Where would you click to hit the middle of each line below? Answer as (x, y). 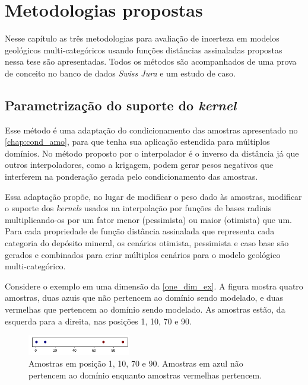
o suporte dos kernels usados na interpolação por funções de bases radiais (138, 208)
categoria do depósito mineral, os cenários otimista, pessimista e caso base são (147, 243)
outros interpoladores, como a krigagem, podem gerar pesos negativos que (139, 165)
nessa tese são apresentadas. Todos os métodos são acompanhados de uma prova (151, 61)
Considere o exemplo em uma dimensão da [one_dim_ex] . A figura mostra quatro (154, 286)
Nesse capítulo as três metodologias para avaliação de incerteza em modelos (142, 38)
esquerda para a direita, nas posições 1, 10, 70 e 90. (99, 321)
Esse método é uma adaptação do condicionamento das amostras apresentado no (151, 130)
